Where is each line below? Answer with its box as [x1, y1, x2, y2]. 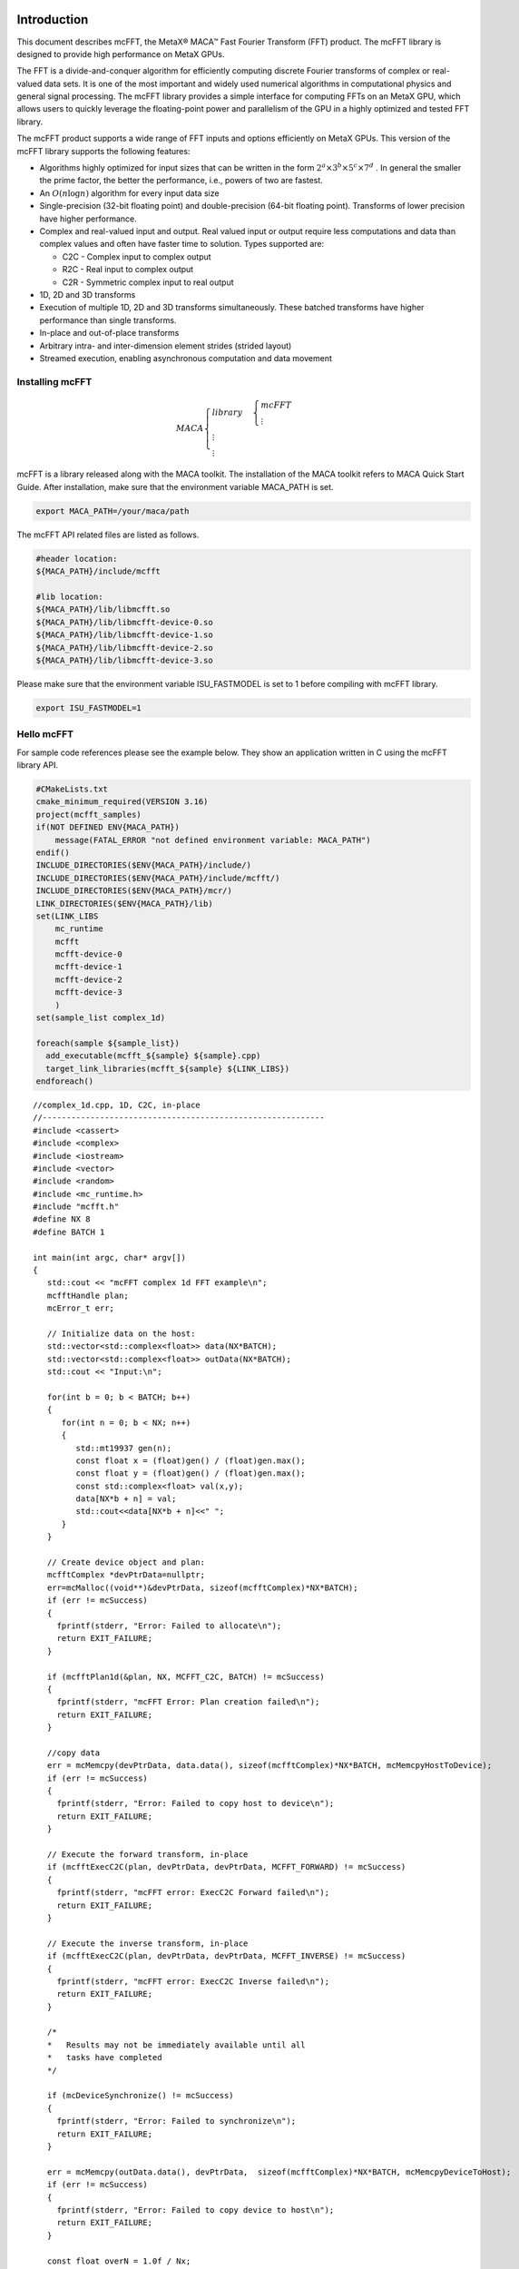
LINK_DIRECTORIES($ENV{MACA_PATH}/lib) [35, 899, 213, 909]
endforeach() [35, 1076, 94, 1086]
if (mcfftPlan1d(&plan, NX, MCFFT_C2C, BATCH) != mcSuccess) [46, 1671, 326, 1682]
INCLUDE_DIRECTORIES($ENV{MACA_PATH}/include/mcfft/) [35, 872, 280, 883]
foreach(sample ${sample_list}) [35, 1037, 181, 1048]
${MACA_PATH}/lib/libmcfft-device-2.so [35, 643, 213, 653]
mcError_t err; [46, 1303, 115, 1313]
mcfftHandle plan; [46, 1290, 129, 1301]
